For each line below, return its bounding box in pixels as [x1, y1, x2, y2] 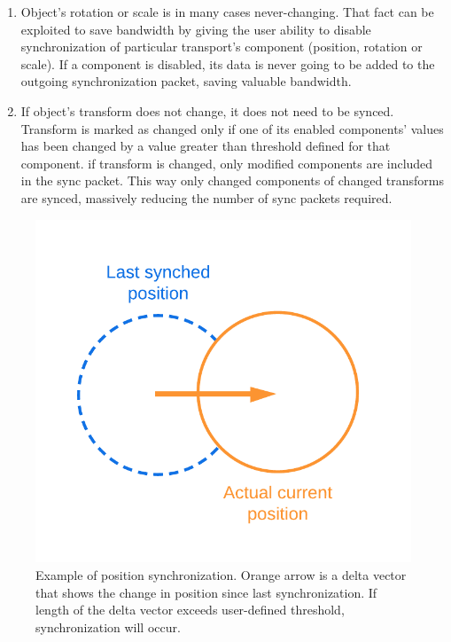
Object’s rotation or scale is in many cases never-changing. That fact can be [20, 3, 434, 20]
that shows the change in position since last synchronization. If [35, 583, 377, 601]
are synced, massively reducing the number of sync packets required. [20, 188, 393, 207]
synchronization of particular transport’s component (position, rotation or [20, 37, 423, 56]
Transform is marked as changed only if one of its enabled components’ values [20, 119, 444, 137]
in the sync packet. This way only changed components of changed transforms [20, 171, 445, 190]
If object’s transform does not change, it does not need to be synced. [20, 101, 394, 120]
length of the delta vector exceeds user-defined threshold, [35, 600, 345, 619]
